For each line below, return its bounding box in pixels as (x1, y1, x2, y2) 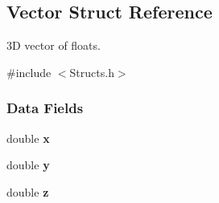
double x (6, 129, 50, 146)
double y (6, 156, 50, 173)
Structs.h (69, 63, 114, 80)
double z (6, 183, 49, 200)
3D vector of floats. (6, 37, 101, 54)
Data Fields (6, 98, 84, 118)
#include (6, 63, 52, 80)
